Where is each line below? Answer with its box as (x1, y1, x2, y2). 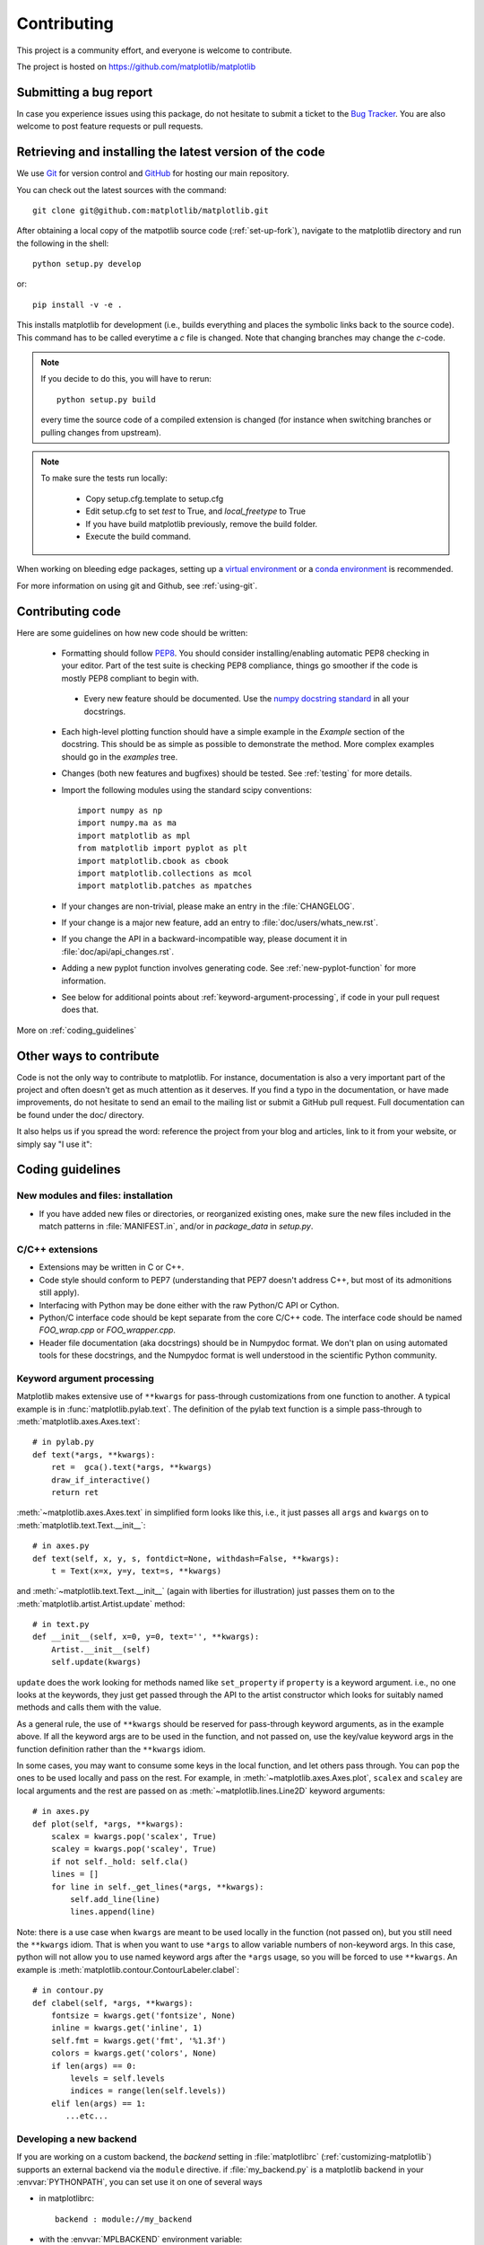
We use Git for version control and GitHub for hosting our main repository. (16, 168, 290, 179)
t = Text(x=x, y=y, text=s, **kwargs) (50, 1565, 222, 1576)
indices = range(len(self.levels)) (70, 2086, 227, 2096)
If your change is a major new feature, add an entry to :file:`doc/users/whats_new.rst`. (61, 917, 378, 929)
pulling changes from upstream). (40, 427, 161, 437)
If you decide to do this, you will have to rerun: (40, 374, 212, 384)
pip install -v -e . (32, 299, 123, 310)
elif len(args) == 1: (50, 2098, 147, 2109)
